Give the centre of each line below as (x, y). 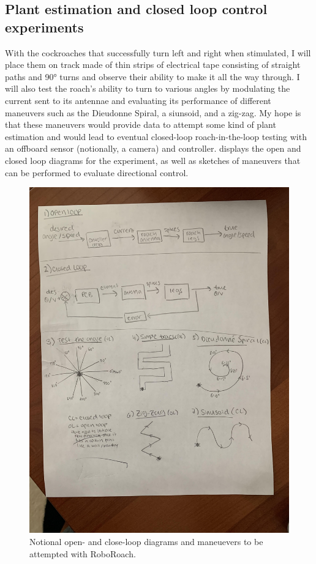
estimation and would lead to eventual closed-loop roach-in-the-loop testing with (156, 136)
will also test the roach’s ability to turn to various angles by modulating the (148, 88)
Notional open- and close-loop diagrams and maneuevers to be (146, 542)
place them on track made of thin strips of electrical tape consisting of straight (153, 65)
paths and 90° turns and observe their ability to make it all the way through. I (152, 76)
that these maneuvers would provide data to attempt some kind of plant (141, 124)
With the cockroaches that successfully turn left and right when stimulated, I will (158, 52)
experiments (44, 27)
